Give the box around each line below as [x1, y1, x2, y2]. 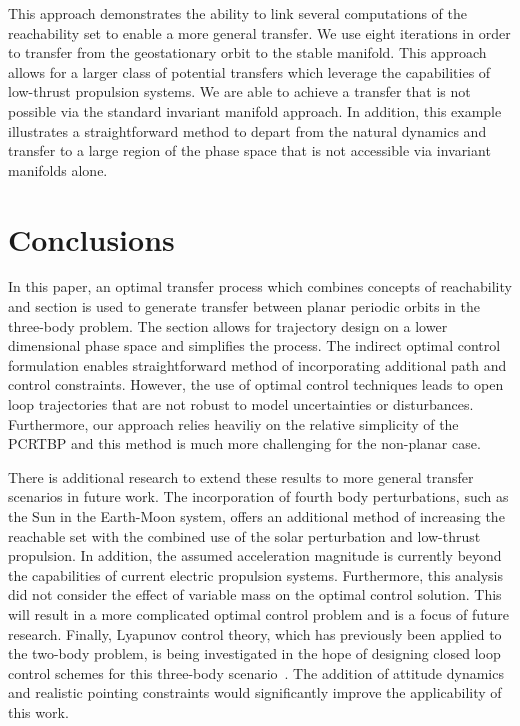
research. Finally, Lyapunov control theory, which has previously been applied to [8, 623, 502, 644]
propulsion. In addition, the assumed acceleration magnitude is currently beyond [8, 545, 502, 566]
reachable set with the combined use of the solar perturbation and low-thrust [8, 525, 481, 546]
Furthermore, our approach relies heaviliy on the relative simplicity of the [8, 413, 459, 434]
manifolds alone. [8, 159, 108, 180]
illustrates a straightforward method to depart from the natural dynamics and [8, 120, 487, 141]
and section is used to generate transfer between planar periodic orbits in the [8, 296, 480, 317]
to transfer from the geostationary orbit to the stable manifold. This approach [8, 42, 487, 63]
